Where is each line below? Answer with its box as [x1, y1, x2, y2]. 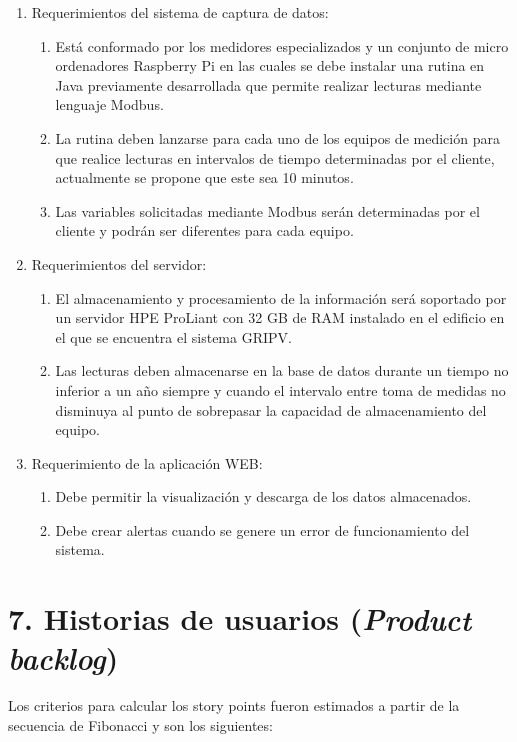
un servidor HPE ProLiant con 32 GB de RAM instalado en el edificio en [55, 307, 505, 328]
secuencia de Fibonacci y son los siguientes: [8, 714, 273, 735]
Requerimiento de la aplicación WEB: [31, 452, 263, 473]
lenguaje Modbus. [55, 94, 164, 115]
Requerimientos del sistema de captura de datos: [31, 2, 329, 22]
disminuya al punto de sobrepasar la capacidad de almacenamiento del [55, 399, 487, 420]
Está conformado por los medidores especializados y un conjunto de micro [55, 35, 509, 56]
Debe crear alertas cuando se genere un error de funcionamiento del [55, 519, 470, 540]
